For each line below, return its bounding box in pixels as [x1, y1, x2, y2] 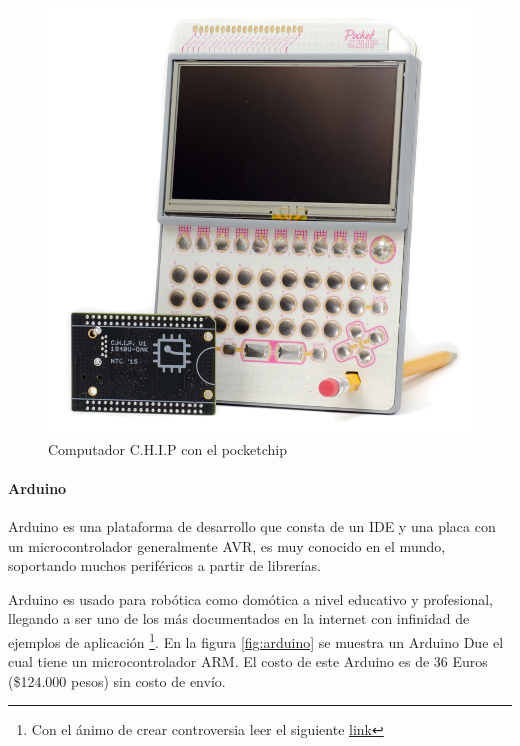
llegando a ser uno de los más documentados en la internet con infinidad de [8, 608, 470, 629]
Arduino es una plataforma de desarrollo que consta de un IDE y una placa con [8, 515, 496, 536]
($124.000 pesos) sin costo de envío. [8, 670, 226, 691]
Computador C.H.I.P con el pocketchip [48, 438, 288, 459]
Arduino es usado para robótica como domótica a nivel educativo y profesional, [8, 588, 493, 609]
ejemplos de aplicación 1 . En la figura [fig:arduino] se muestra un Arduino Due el [8, 628, 504, 652]
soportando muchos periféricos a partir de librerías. [8, 555, 321, 576]
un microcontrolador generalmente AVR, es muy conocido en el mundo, [8, 535, 446, 556]
